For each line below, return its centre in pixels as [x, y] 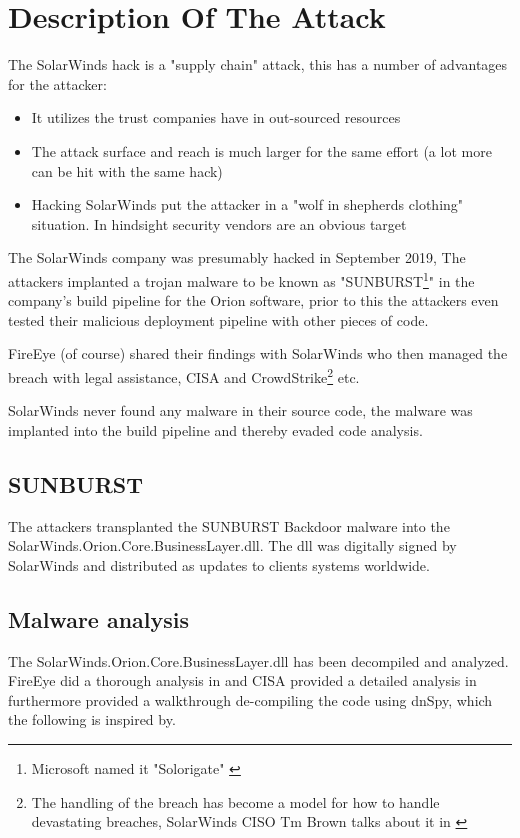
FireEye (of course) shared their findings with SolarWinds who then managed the [258, 353]
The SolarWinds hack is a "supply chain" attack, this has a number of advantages [258, 64]
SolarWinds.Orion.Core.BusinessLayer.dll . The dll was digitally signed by [232, 545]
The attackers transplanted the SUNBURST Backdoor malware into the [229, 525]
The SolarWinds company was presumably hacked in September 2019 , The [237, 257]
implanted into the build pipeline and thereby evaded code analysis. [215, 429]
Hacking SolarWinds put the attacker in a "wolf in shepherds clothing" [247, 204]
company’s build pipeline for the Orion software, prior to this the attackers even [253, 300]
